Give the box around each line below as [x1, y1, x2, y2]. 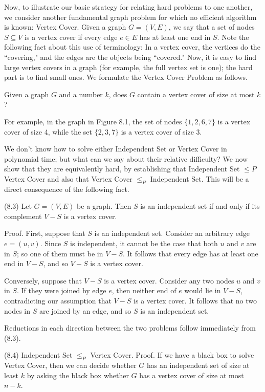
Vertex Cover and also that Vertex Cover [4, 173, 132, 184]
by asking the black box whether [27, 369, 129, 380]
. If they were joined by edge [16, 285, 106, 296]
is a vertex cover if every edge [25, 31, 118, 42]
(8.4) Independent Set [4, 350, 73, 360]
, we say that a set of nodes [168, 21, 255, 32]
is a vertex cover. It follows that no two [134, 295, 257, 306]
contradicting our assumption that [4, 295, 112, 306]
